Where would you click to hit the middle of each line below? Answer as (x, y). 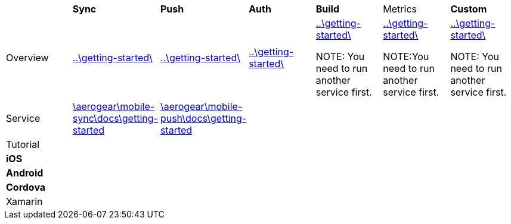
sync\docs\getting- (115, 118)
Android (25, 173)
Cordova (26, 187)
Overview (27, 58)
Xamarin (24, 201)
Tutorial (23, 144)
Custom (469, 9)
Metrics (400, 9)
